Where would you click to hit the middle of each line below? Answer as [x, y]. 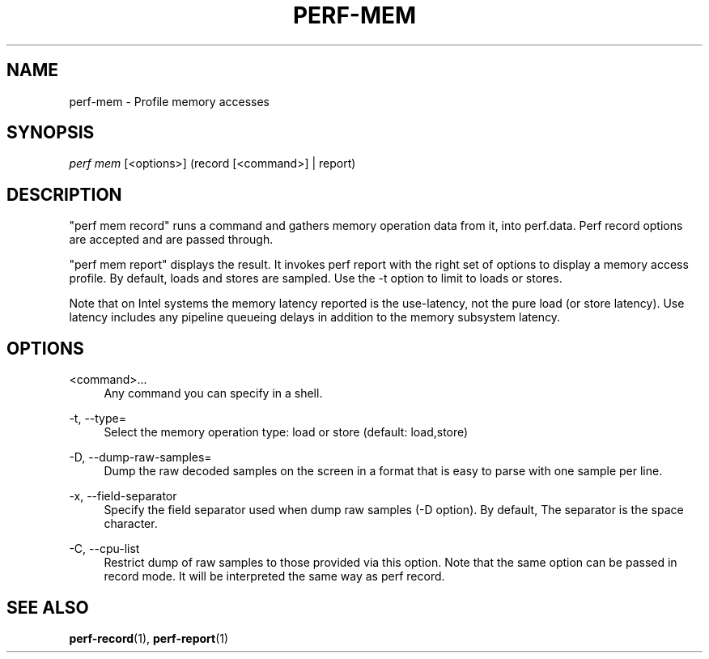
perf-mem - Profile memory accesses [170, 101]
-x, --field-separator [123, 496]
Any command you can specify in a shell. [213, 393]
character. [131, 524]
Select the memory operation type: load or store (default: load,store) [286, 432]
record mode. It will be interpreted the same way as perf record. [274, 576]
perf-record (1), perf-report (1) [149, 638]
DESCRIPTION [64, 194]
